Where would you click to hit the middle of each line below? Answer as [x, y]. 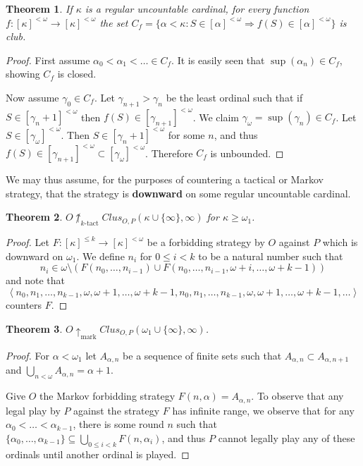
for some [186, 134]
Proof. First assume [48, 60]
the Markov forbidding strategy [107, 396]
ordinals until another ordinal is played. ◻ [98, 454]
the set [114, 22]
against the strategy [117, 410]
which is [340, 242]
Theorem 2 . [34, 217]
